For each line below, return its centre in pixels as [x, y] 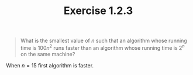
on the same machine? [48, 54]
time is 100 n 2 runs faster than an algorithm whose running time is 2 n [103, 47]
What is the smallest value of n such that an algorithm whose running [104, 41]
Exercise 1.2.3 [98, 11]
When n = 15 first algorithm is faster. [50, 65]
